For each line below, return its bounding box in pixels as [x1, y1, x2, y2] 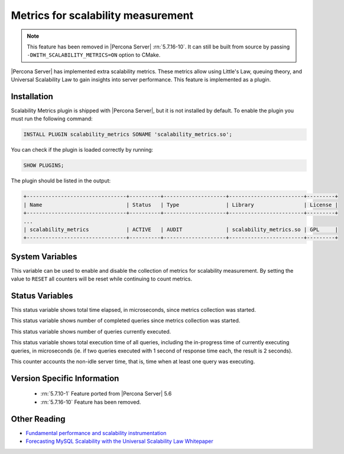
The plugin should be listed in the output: [11, 177, 111, 184]
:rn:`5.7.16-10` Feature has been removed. [40, 399, 141, 406]
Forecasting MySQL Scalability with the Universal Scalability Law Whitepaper [25, 437, 213, 445]
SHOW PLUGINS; [23, 162, 64, 169]
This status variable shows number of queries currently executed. [11, 328, 171, 335]
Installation [11, 92, 53, 102]
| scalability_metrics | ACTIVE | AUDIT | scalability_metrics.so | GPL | [23, 226, 338, 233]
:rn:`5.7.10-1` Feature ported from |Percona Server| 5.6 [40, 390, 172, 397]
